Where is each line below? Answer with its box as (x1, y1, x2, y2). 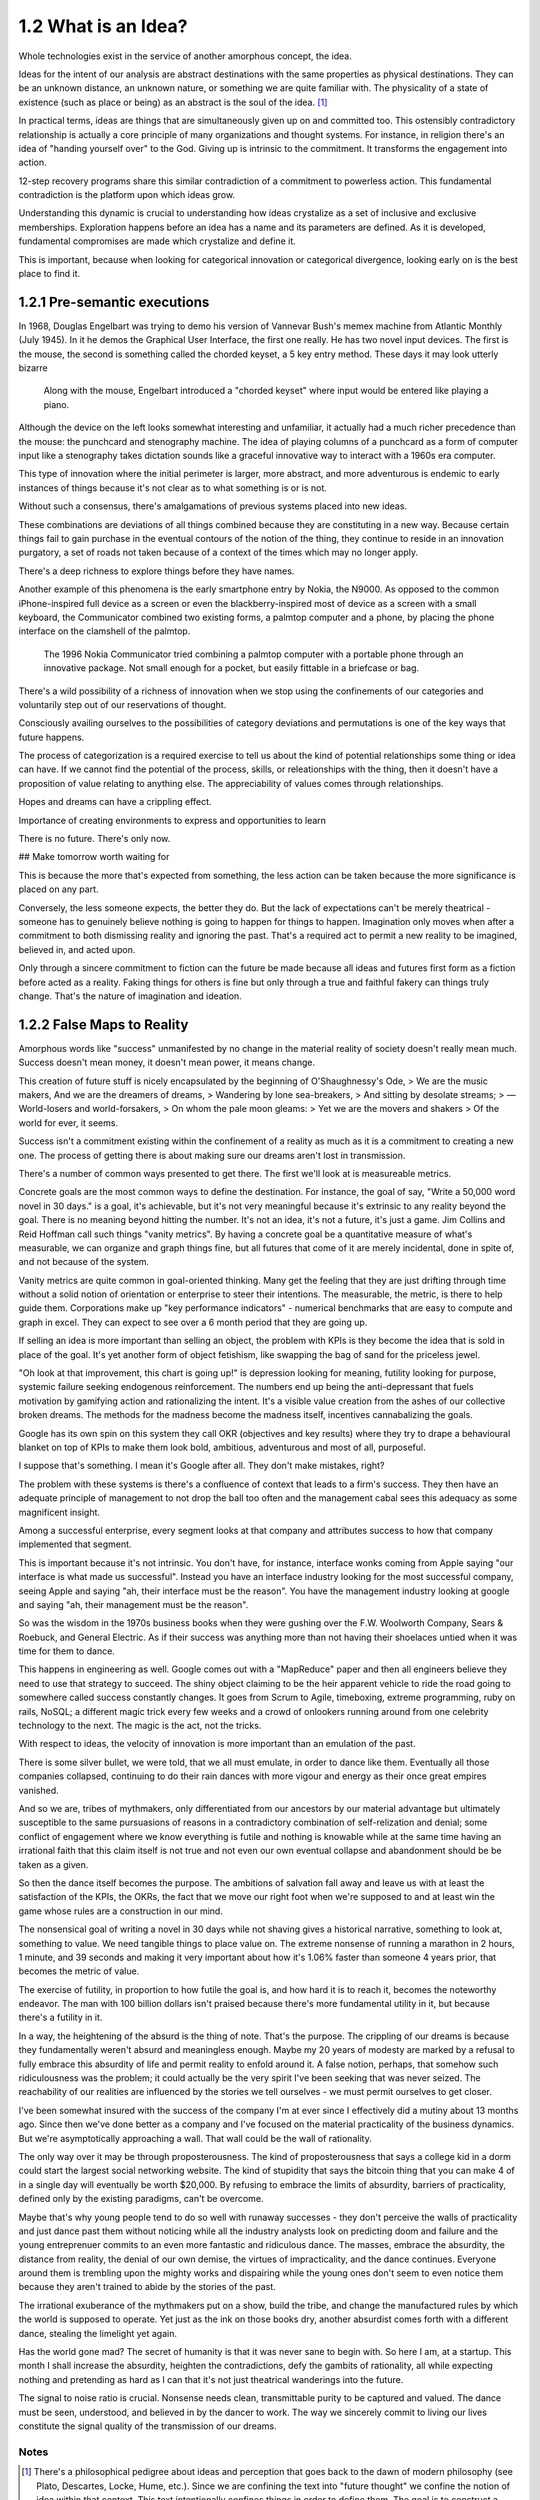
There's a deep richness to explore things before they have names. (18, 565, 295, 577)
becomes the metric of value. (18, 1965, 140, 1977)
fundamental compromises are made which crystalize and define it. (18, 235, 297, 247)
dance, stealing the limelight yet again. (18, 2327, 178, 2339)
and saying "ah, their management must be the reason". (18, 1598, 249, 1610)
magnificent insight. (18, 1506, 100, 1518)
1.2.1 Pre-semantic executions (18, 293, 210, 310)
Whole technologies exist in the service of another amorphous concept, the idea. (18, 50, 352, 62)
